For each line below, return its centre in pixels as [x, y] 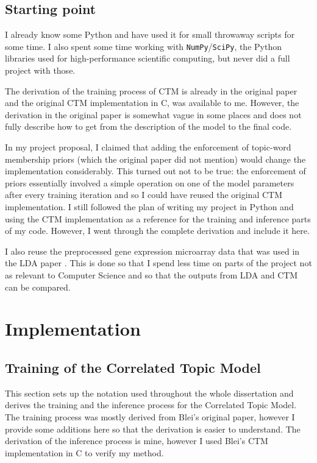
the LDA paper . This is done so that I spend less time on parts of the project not [158, 263]
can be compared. [38, 287]
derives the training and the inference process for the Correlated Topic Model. [151, 405]
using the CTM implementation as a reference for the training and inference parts [158, 218]
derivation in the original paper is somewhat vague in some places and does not [153, 114]
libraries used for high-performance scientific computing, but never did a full [148, 58]
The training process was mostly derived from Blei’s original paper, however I [150, 416]
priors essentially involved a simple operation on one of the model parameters [150, 182]
